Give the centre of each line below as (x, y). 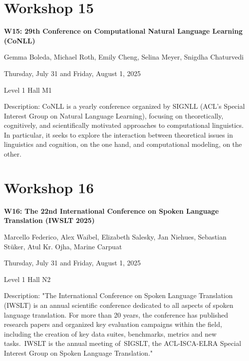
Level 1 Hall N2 (27, 279)
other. (13, 154)
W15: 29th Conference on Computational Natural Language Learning (123, 31)
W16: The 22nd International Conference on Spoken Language (111, 211)
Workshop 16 (49, 187)
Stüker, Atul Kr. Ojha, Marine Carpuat (63, 246)
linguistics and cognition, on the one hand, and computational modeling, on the (123, 144)
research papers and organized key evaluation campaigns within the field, (113, 324)
